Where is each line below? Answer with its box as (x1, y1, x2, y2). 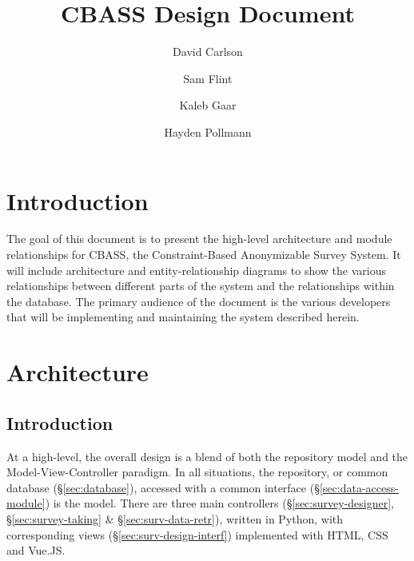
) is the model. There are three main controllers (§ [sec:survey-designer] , (45, 495, 394, 511)
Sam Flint (183, 70, 233, 86)
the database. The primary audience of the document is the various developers (6, 292, 391, 309)
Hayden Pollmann (164, 123, 252, 140)
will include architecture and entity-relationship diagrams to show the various (6, 261, 386, 278)
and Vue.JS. (6, 542, 66, 559)
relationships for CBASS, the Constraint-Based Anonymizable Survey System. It (6, 246, 401, 263)
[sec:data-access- (319, 479, 399, 495)
